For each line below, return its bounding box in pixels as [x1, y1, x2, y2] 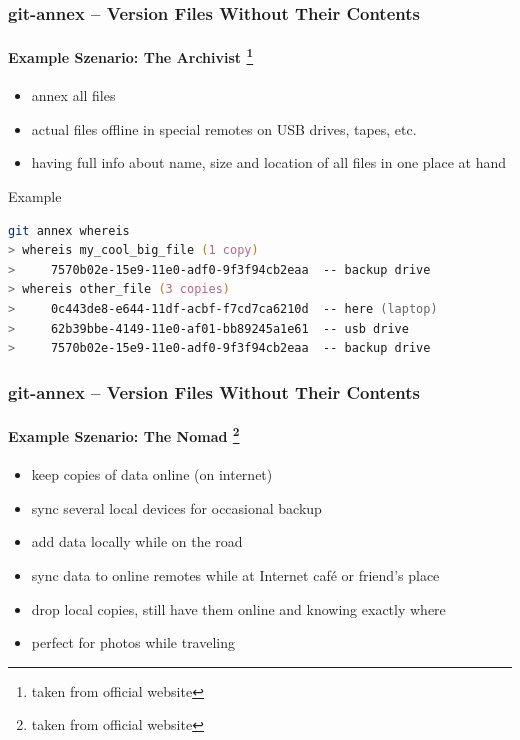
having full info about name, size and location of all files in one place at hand [31, 152, 507, 173]
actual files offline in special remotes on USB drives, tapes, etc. [31, 118, 417, 139]
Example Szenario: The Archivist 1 [8, 44, 254, 68]
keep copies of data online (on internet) [31, 464, 273, 485]
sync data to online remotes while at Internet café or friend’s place [31, 564, 440, 585]
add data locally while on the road [31, 531, 243, 552]
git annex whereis [8, 223, 130, 238]
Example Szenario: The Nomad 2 [8, 423, 240, 446]
